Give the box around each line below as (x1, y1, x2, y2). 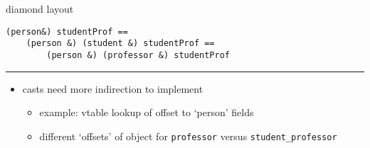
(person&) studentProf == (6, 26, 128, 37)
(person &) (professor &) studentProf (46, 50, 230, 60)
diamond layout (6, 1, 74, 16)
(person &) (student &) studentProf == (26, 38, 215, 49)
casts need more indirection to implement (22, 81, 203, 96)
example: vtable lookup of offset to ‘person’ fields (39, 105, 254, 120)
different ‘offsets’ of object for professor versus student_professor (39, 128, 337, 143)
